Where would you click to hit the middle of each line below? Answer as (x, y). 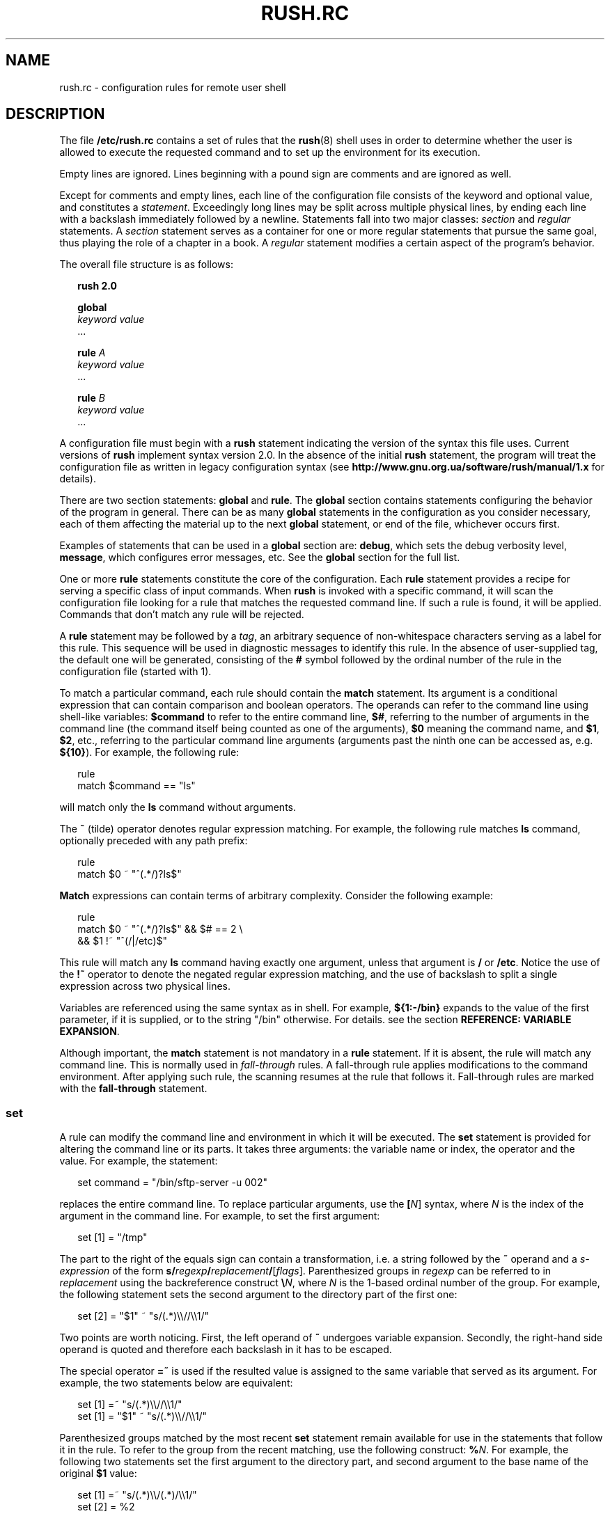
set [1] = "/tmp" (112, 1238)
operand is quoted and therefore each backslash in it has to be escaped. (226, 1350)
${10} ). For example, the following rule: (149, 752)
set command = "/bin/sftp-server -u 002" (172, 1183)
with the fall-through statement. (133, 1089)
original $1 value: (98, 1474)
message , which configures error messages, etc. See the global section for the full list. (260, 558)
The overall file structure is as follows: (146, 264)
